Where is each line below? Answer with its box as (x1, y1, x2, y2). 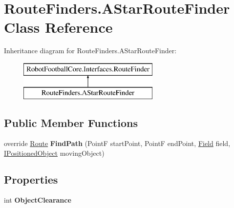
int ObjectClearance (4, 194, 71, 205)
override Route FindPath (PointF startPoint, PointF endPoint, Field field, (4, 138, 231, 148)
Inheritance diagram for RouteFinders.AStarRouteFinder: (4, 45, 177, 56)
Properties (4, 171, 58, 187)
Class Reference (4, 17, 113, 37)
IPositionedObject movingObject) (4, 147, 105, 158)
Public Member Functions (4, 115, 138, 130)
